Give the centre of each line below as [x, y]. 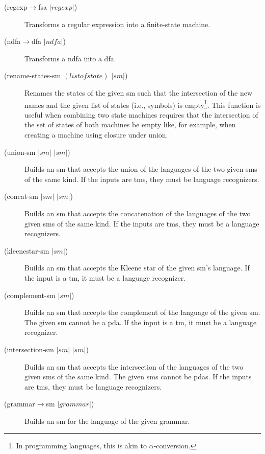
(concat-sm [21, 196]
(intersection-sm [29, 349]
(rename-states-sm [33, 75]
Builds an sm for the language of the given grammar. [107, 421]
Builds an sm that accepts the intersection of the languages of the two [134, 366]
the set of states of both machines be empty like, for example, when [130, 124]
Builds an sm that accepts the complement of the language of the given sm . [142, 312]
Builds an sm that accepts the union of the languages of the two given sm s [141, 169]
